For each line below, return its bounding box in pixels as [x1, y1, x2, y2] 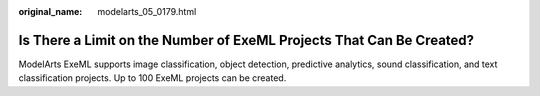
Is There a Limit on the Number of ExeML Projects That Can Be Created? [18, 31, 475, 49]
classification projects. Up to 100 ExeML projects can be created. [18, 72, 287, 84]
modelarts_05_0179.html [97, 6, 197, 17]
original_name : [18, 6, 83, 17]
